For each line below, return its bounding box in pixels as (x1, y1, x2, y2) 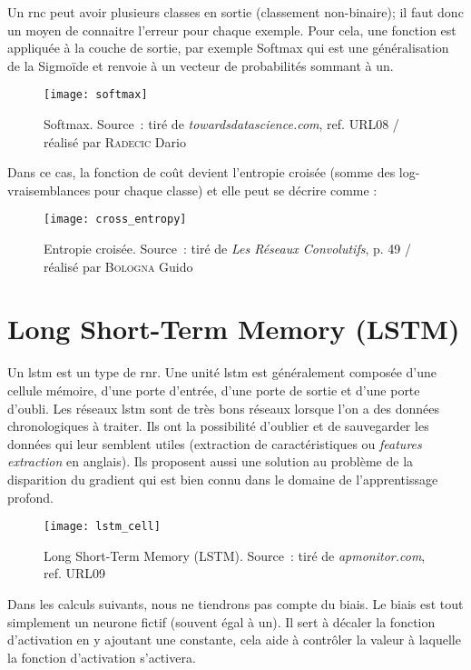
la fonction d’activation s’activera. (7, 647, 196, 666)
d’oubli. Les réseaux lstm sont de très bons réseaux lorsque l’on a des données (7, 398, 439, 417)
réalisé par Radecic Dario (44, 132, 186, 151)
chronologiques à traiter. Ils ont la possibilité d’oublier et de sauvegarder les (7, 416, 429, 435)
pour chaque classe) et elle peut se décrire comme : (93, 180, 378, 199)
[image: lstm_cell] (44, 520, 161, 534)
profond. (7, 487, 54, 506)
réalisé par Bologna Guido (44, 256, 193, 275)
